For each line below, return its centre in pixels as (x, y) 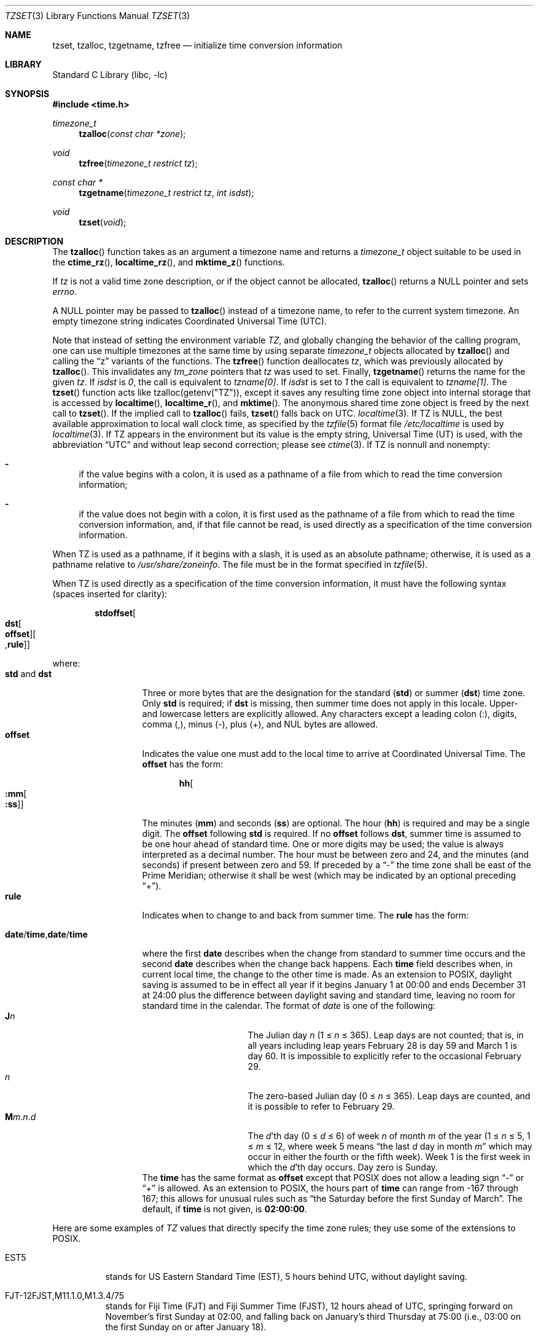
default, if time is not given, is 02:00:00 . (225, 1209)
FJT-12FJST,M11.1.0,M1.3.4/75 (65, 1296)
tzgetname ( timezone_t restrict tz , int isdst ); (166, 193)
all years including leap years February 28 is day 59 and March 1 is (382, 1045)
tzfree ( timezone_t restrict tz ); (138, 163)
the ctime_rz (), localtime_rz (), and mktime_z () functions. (169, 262)
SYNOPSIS (27, 94)
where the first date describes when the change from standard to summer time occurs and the (334, 953)
